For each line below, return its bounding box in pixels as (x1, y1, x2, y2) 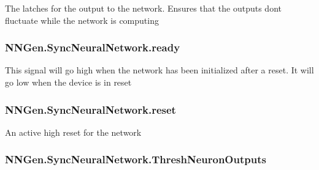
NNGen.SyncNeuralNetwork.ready (5, 40, 180, 55)
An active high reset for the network (5, 125, 142, 138)
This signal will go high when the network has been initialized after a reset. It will (5, 64, 314, 76)
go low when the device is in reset (5, 76, 132, 88)
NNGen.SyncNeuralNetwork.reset (5, 102, 176, 117)
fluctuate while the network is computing (5, 13, 159, 26)
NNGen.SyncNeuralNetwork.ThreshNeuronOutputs (5, 152, 266, 167)
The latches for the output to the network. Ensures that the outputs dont (5, 2, 282, 14)
